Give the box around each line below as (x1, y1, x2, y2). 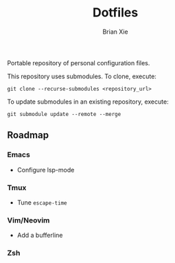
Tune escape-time (16, 198, 67, 207)
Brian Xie (102, 27, 128, 36)
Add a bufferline (16, 231, 63, 240)
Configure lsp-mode (16, 165, 75, 174)
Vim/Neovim (7, 215, 50, 225)
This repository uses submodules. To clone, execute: (7, 72, 156, 80)
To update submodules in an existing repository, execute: (7, 98, 170, 106)
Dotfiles (92, 5, 139, 21)
